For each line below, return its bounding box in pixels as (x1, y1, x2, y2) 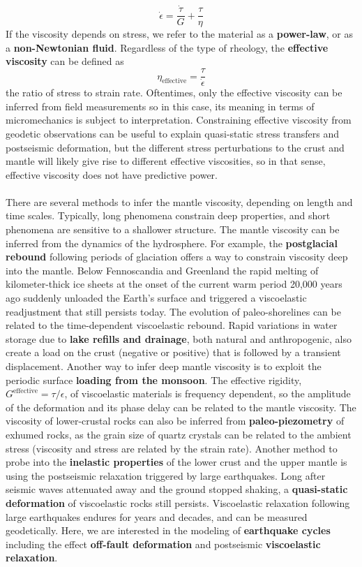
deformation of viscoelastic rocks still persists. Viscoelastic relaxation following (6, 495, 350, 510)
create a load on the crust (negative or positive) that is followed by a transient (6, 345, 341, 360)
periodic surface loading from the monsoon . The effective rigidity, (6, 372, 302, 387)
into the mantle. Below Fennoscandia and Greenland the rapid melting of (6, 263, 319, 277)
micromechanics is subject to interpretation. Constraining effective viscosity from (6, 112, 352, 127)
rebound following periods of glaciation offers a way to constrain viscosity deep (6, 249, 348, 264)
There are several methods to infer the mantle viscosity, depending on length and (6, 194, 353, 209)
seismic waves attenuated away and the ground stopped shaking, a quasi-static (6, 482, 348, 496)
